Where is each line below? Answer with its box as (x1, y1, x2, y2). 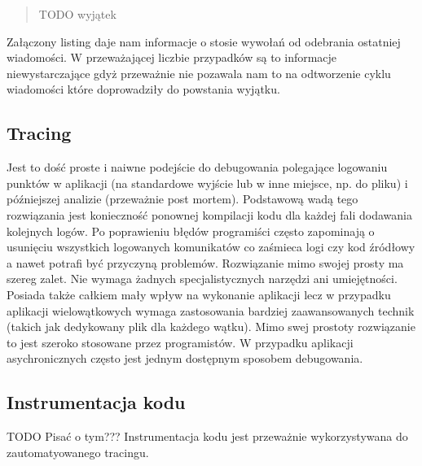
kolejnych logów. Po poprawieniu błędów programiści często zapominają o (7, 222, 375, 239)
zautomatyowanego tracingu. (7, 443, 149, 460)
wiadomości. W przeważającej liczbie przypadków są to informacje (7, 49, 337, 66)
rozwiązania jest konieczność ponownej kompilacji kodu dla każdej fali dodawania (7, 206, 412, 223)
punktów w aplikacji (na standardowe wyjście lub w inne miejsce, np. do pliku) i (7, 174, 408, 191)
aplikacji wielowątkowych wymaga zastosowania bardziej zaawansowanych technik (7, 302, 415, 319)
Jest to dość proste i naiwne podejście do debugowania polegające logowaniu (7, 159, 388, 176)
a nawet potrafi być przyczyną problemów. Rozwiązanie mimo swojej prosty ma (7, 254, 404, 271)
